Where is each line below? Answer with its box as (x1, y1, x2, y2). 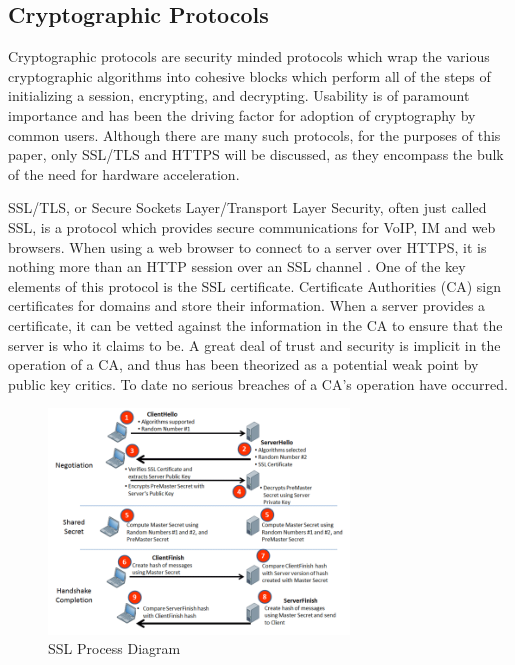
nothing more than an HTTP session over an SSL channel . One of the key (8, 256, 466, 277)
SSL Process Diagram (48, 638, 181, 659)
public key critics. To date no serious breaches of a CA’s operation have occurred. (8, 373, 508, 394)
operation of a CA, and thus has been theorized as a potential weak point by (8, 354, 479, 375)
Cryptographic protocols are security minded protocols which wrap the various (8, 46, 490, 67)
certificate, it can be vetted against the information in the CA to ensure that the (8, 314, 503, 335)
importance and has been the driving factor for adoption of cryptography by (8, 104, 476, 125)
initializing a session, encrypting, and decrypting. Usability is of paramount (8, 85, 470, 106)
